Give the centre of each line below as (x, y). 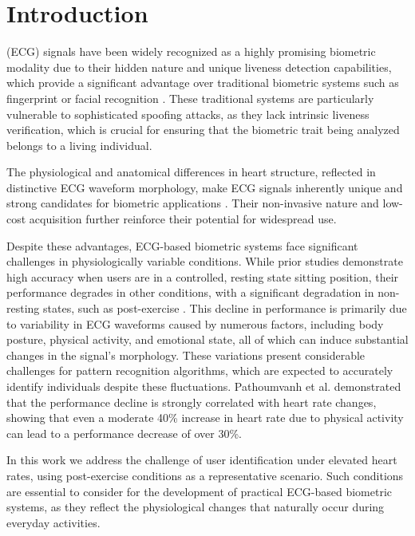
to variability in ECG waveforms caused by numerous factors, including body (195, 323)
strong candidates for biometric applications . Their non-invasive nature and (193, 203)
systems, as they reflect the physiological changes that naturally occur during (196, 507)
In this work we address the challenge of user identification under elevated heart (202, 460)
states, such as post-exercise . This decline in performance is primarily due (225, 308)
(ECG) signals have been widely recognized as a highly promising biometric (191, 51)
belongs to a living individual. (79, 145)
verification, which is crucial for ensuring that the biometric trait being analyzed (203, 130)
